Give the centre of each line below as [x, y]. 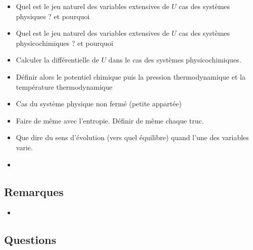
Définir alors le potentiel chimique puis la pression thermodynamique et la [131, 76]
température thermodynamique [64, 86]
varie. [24, 147]
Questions [30, 240]
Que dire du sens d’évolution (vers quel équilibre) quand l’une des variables [132, 137]
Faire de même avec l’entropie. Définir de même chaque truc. [110, 120]
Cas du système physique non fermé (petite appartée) [99, 104]
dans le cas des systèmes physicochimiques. [175, 60]
